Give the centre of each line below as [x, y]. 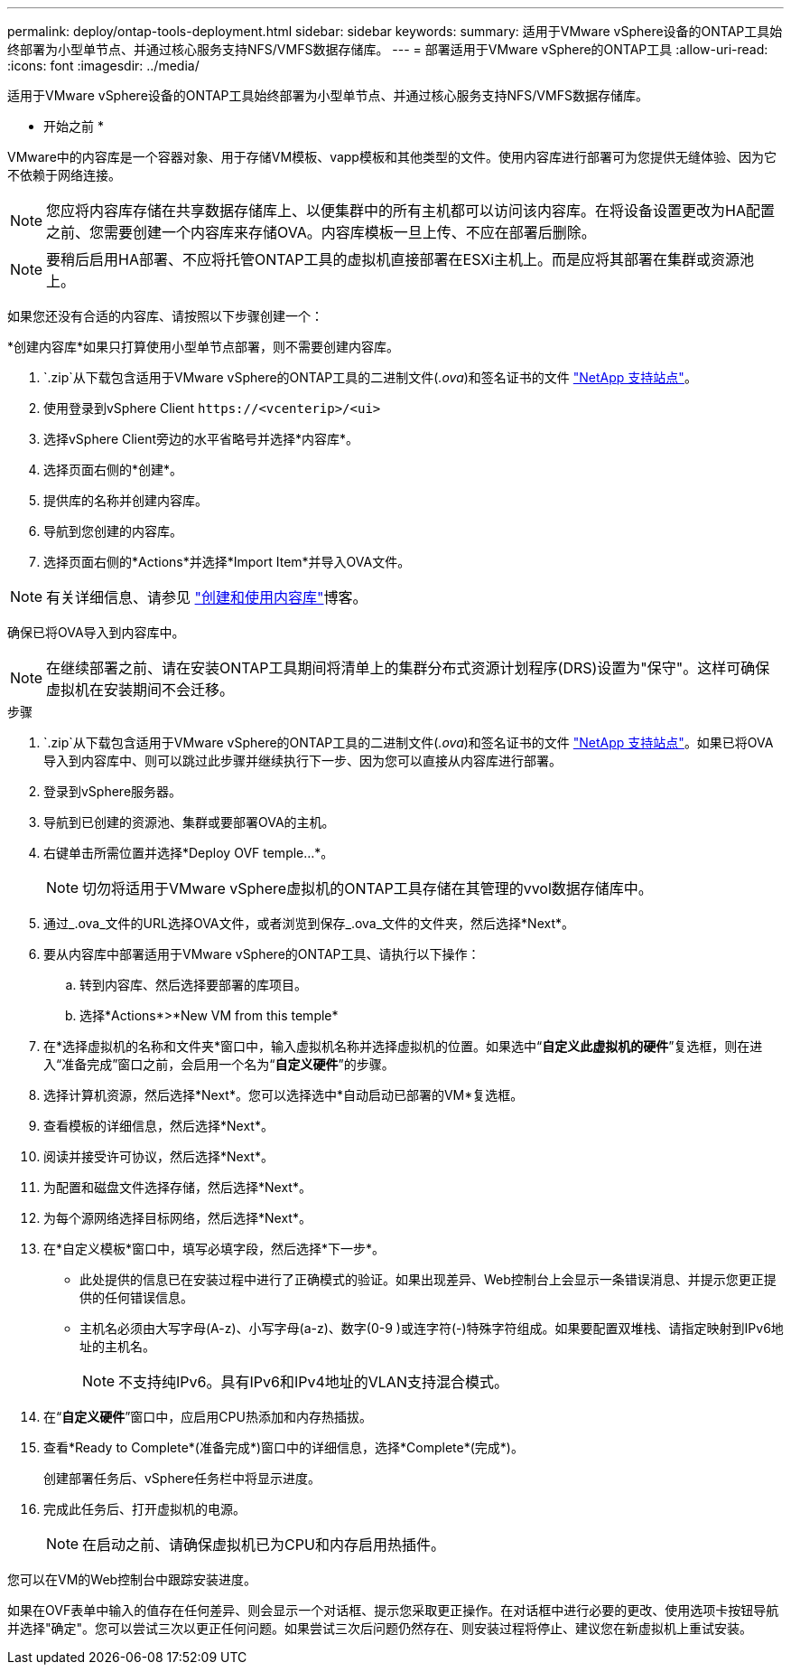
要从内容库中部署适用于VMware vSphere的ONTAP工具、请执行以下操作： [262, 954]
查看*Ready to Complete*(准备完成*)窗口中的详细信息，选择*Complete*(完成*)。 [284, 1447]
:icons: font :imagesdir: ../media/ [103, 66]
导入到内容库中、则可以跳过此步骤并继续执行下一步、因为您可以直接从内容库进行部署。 [302, 761]
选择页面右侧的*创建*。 [113, 470]
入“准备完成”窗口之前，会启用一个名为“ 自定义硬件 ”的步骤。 [219, 1064]
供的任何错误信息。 [136, 1297]
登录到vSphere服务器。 [113, 791]
